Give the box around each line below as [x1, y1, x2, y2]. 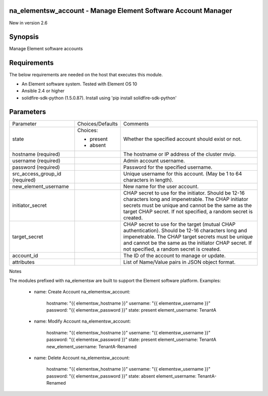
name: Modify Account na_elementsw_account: [34, 318, 131, 325]
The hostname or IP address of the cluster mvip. [123, 151, 236, 158]
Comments [123, 121, 149, 128]
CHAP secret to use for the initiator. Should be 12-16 [123, 190, 245, 197]
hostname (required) [12, 151, 61, 158]
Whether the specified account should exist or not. [123, 135, 242, 142]
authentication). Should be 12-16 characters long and [123, 227, 247, 234]
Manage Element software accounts [9, 46, 83, 52]
